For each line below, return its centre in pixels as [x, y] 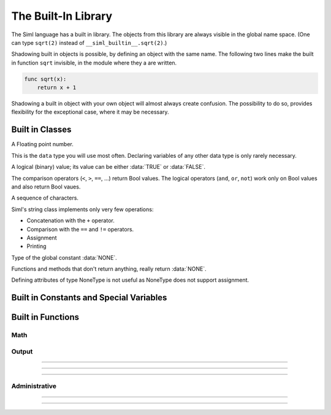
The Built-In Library [62, 16]
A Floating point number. [42, 144]
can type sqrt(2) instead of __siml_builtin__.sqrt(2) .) [89, 42]
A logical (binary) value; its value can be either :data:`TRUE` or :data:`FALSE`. [108, 167]
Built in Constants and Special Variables [89, 298]
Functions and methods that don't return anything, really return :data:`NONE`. [109, 269]
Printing [36, 246]
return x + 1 [57, 88]
